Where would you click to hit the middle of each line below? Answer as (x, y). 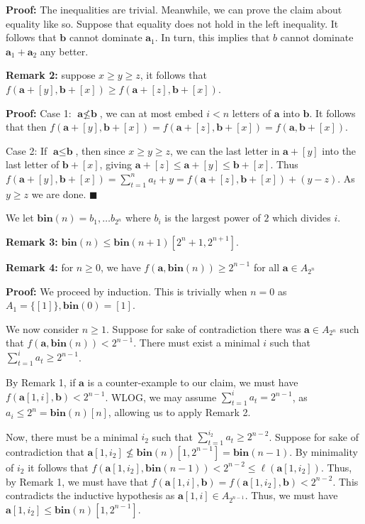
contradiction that (45, 451)
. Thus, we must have (291, 495)
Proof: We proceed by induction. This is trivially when (127, 291)
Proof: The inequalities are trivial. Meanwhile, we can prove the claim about (174, 9)
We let (20, 218)
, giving (116, 164)
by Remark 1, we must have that (77, 481)
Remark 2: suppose (51, 75)
